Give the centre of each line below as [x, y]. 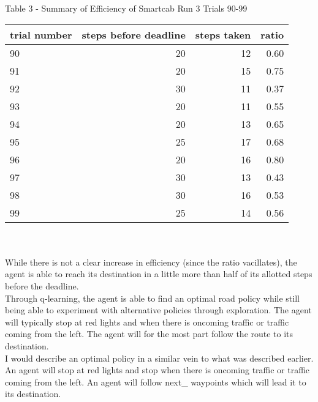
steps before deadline [134, 34]
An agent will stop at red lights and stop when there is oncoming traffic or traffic [157, 370]
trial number [41, 34]
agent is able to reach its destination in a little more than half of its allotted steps [159, 274]
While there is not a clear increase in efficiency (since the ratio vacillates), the [151, 262]
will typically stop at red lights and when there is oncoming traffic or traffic [147, 322]
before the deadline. [42, 285]
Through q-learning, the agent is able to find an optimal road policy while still [152, 298]
